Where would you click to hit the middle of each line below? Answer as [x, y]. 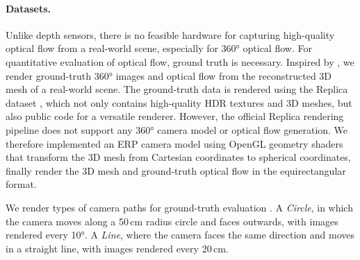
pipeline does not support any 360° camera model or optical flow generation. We [177, 129]
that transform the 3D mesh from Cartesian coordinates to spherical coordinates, [178, 157]
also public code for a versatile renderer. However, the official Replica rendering [175, 116]
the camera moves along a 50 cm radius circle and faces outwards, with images [172, 221]
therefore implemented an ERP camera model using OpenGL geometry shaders [174, 143]
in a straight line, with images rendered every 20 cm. [117, 248]
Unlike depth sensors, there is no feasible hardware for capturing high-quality [170, 34]
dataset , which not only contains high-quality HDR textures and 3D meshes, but [179, 102]
